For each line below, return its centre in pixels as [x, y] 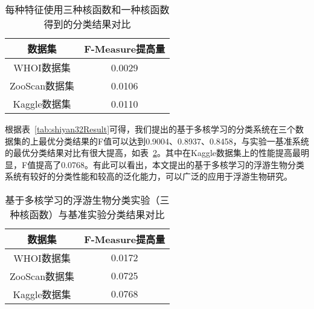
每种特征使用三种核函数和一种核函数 [87, 9]
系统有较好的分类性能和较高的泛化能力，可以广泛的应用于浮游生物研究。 [149, 176]
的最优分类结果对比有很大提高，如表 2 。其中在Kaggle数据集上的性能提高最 [153, 153]
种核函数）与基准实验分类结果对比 [87, 214]
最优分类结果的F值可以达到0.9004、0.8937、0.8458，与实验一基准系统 [174, 141]
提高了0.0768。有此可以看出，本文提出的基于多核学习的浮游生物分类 [170, 164]
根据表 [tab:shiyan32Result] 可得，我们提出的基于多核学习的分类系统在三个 [150, 129]
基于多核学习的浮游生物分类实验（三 [87, 200]
